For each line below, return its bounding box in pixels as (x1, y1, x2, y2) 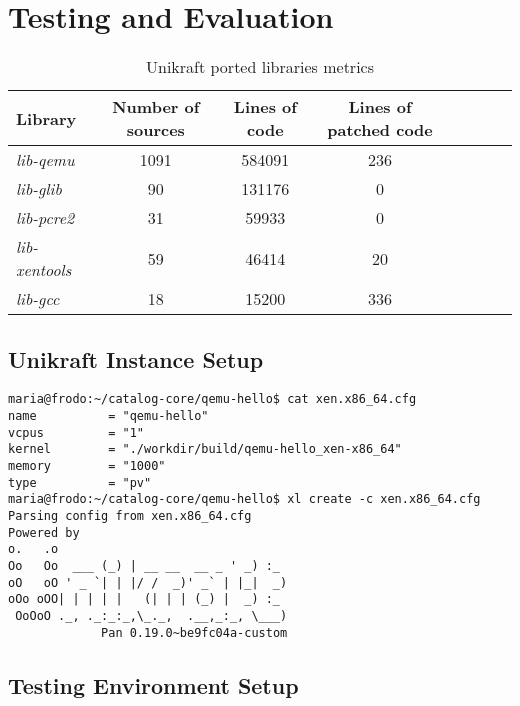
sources (126, 118, 185, 142)
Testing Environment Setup (8, 669, 299, 700)
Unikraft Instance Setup (8, 343, 264, 374)
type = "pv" (8, 475, 152, 490)
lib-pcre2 (16, 206, 75, 230)
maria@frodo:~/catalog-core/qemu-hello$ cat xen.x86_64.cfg (8, 392, 417, 407)
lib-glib (16, 177, 62, 201)
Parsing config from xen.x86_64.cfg (8, 508, 252, 523)
